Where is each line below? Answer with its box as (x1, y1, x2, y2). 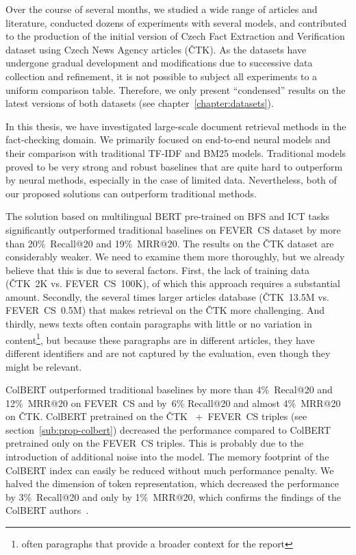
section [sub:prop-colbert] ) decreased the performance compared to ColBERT (5, 422, 331, 436)
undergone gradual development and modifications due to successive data (5, 56, 313, 70)
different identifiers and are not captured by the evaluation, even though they (5, 345, 331, 360)
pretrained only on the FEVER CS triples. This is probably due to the (5, 436, 304, 450)
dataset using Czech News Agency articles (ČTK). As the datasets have (5, 42, 307, 56)
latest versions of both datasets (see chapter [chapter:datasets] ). (5, 96, 274, 110)
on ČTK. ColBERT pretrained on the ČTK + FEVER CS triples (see (5, 409, 307, 423)
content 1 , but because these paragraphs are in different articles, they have (5, 330, 315, 347)
